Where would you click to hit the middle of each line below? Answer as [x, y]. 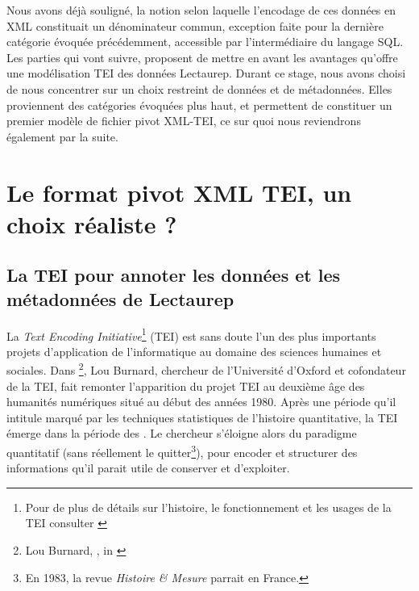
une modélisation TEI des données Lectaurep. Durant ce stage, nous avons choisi [206, 73]
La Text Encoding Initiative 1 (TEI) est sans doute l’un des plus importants [191, 334]
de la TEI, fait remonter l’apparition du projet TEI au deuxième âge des [186, 386]
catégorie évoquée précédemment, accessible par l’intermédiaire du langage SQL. [205, 42]
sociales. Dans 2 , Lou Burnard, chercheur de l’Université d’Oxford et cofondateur [206, 369]
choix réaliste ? [92, 223]
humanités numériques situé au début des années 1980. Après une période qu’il [201, 402]
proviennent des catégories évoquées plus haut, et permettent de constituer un [199, 105]
